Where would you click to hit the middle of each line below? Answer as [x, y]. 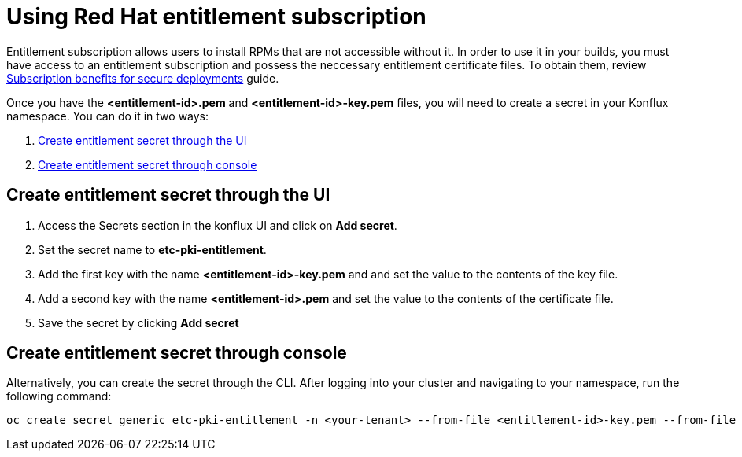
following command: [59, 396]
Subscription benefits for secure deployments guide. [143, 78]
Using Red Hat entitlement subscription [216, 17]
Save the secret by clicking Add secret [138, 322]
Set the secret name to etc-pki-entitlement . [152, 249]
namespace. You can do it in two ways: [108, 116]
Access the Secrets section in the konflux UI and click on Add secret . [218, 225]
